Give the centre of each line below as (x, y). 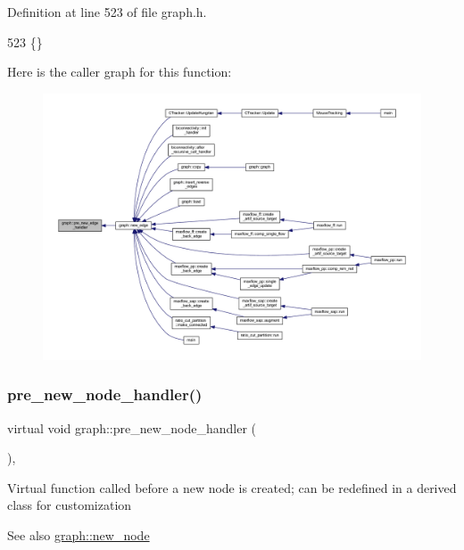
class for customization (70, 505)
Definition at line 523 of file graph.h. (107, 12)
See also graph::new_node (79, 534)
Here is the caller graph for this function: (120, 72)
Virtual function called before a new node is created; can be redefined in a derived (232, 487)
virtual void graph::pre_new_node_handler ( (132, 427)
